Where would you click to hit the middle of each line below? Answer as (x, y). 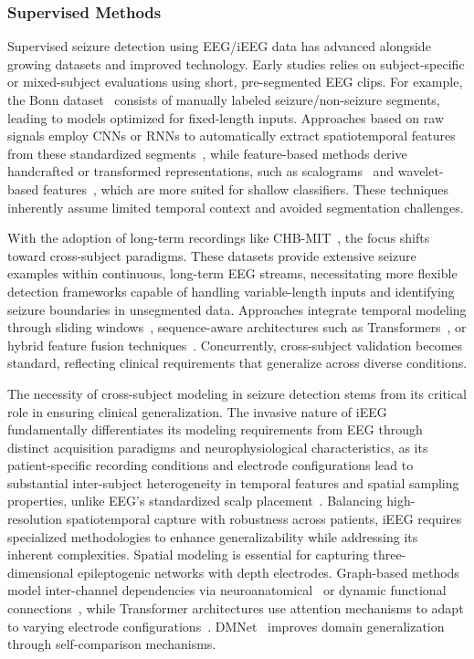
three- (390, 554)
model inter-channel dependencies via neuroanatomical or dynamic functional (227, 590)
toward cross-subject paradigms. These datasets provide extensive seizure (212, 255)
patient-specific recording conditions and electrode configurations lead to (211, 465)
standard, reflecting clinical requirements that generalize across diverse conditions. (237, 363)
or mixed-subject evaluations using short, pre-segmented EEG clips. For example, (235, 82)
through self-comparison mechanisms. (112, 644)
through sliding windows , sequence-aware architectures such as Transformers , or (237, 327)
